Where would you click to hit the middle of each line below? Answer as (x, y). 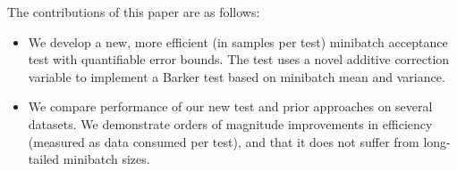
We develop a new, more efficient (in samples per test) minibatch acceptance (238, 41)
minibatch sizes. (106, 159)
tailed (44, 159)
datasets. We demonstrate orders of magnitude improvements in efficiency (230, 123)
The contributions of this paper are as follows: (134, 12)
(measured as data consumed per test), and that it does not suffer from (224, 141)
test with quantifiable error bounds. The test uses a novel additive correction (239, 59)
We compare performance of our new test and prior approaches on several (230, 106)
